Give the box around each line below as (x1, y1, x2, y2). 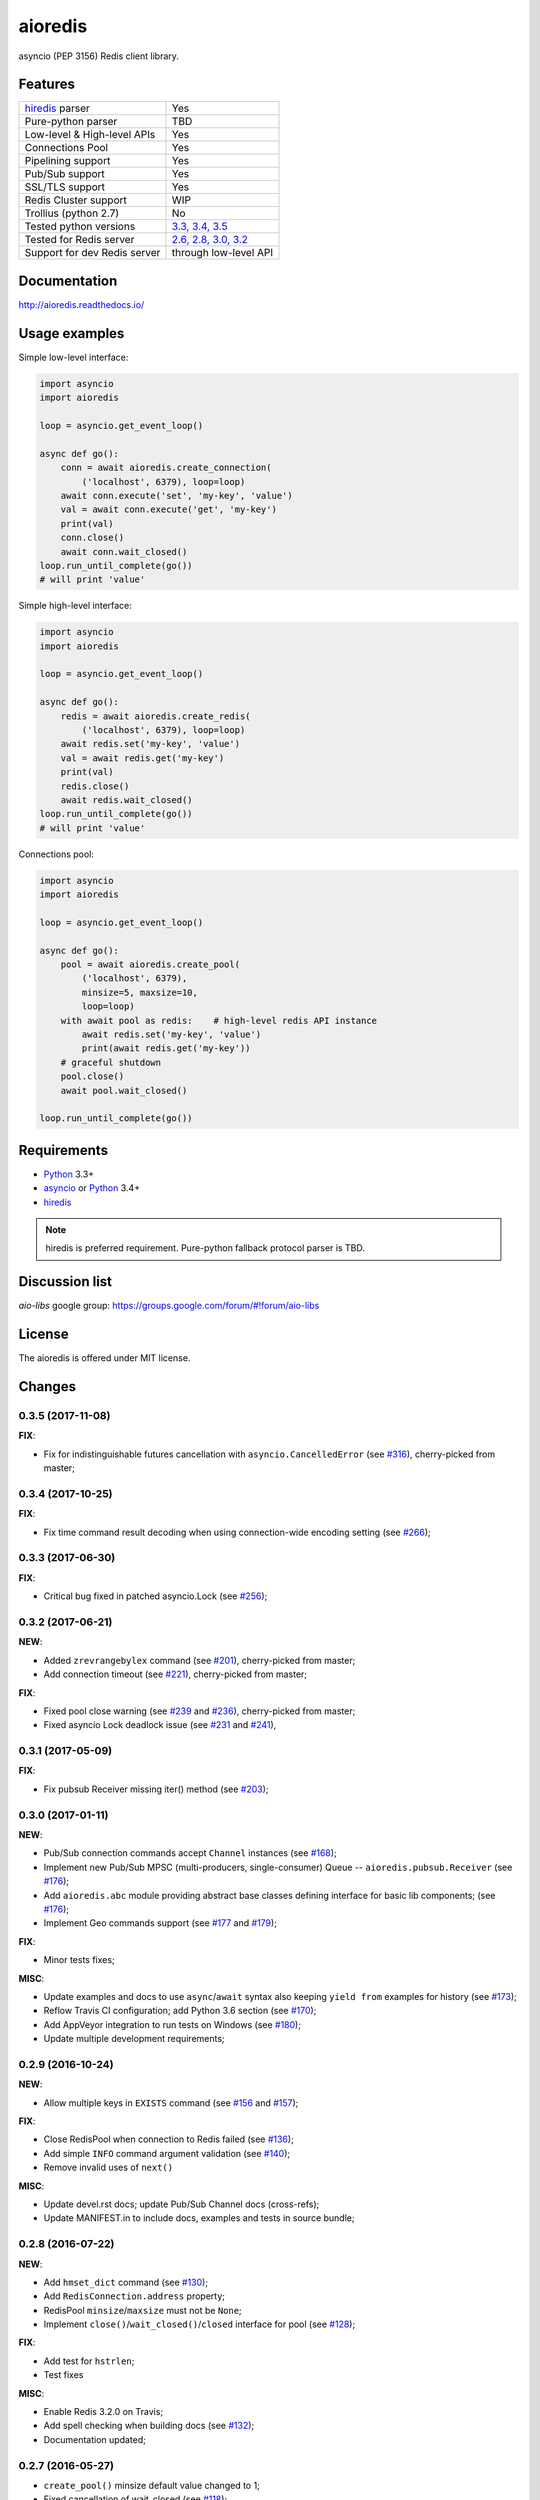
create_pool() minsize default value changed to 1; (43, 2479, 260, 2491)
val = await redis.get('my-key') (60, 752, 225, 764)
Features (18, 76, 75, 93)
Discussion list (18, 1273, 113, 1290)
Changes (18, 1378, 77, 1395)
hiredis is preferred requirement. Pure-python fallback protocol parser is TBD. (45, 1242, 365, 1254)
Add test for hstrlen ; (43, 2355, 135, 2367)
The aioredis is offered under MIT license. (18, 1352, 191, 1364)
